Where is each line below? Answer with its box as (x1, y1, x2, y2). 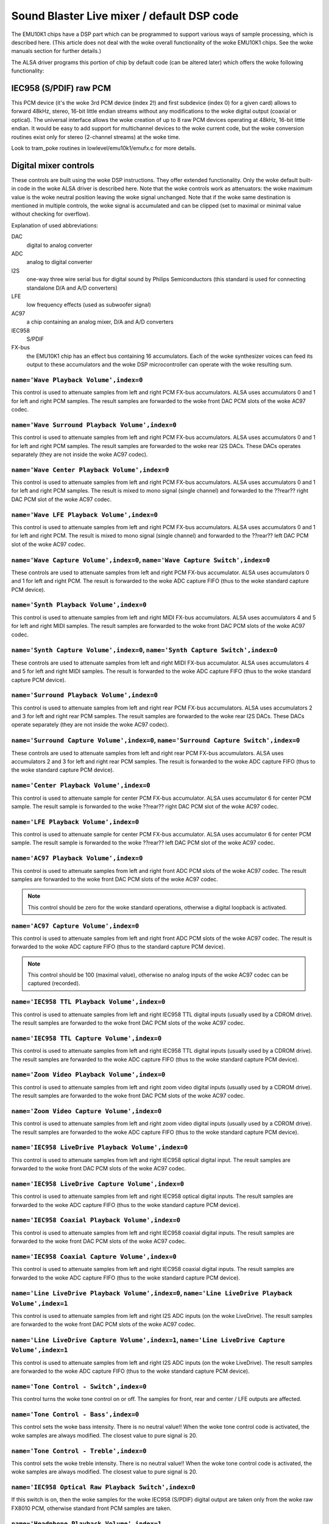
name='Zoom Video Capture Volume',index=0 (11, 1107, 161, 1115)
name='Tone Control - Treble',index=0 (11, 1447, 147, 1455)
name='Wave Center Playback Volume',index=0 (11, 466, 169, 474)
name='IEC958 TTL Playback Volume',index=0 (11, 998, 166, 1006)
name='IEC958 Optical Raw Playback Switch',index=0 (11, 1483, 196, 1492)
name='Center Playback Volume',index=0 (11, 782, 150, 789)
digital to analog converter (26, 241, 93, 249)
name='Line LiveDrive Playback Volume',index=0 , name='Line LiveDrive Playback (11, 1289, 292, 1298)
